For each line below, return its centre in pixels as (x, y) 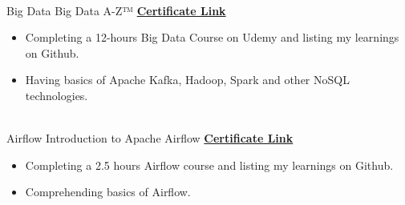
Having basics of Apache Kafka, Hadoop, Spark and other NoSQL (187, 80)
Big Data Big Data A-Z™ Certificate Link (116, 10)
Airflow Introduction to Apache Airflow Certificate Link (150, 138)
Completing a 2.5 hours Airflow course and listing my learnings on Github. (209, 165)
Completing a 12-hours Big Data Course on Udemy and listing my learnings (212, 37)
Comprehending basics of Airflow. (108, 192)
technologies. (57, 95)
